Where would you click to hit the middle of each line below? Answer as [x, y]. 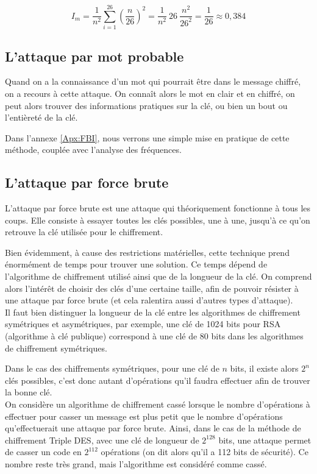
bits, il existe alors [264, 368]
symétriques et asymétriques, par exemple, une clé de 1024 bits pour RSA [143, 324]
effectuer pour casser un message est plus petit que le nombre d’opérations [144, 416]
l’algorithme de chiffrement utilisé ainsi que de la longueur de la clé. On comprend [158, 276]
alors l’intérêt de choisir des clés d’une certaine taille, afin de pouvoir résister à [152, 288]
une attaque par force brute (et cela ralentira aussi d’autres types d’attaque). [149, 300]
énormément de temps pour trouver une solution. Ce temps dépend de [136, 264]
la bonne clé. [29, 392]
